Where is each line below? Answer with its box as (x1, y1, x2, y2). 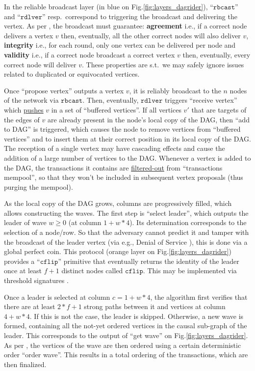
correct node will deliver (4, 59, 76, 69)
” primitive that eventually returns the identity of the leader (58, 256, 239, 266)
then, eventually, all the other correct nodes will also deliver (61, 30, 241, 40)
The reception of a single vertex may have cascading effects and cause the (4, 143, 225, 153)
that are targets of (191, 104, 247, 114)
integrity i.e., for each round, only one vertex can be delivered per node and (4, 40, 236, 50)
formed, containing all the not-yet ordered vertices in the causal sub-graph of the (4, 320, 247, 331)
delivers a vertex (4, 30, 53, 40)
